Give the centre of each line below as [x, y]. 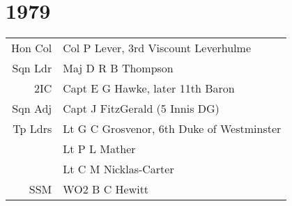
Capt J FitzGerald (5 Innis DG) [141, 109]
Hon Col [32, 48]
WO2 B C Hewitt [106, 189]
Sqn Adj [32, 109]
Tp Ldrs [32, 129]
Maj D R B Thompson [118, 68]
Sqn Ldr [32, 68]
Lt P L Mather [99, 149]
